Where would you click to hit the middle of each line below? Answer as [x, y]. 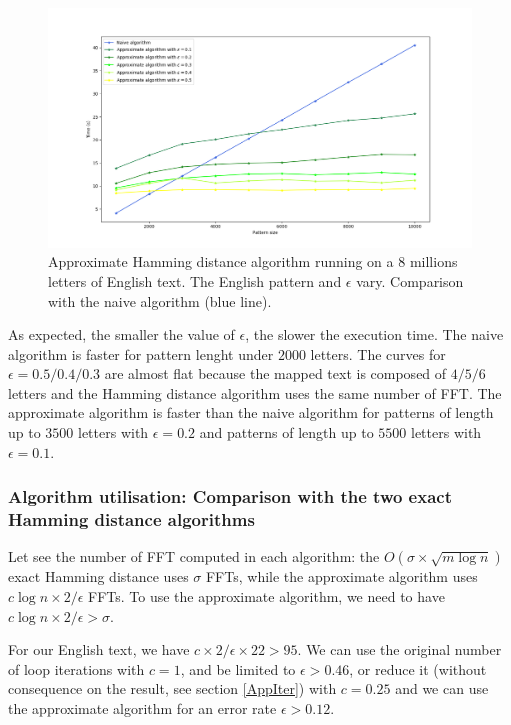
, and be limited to [238, 668]
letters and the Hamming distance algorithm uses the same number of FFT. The [255, 392]
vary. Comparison [410, 280]
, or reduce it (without [418, 668]
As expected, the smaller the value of [121, 334]
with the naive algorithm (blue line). [160, 300]
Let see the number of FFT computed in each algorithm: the [194, 556]
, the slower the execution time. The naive [374, 334]
